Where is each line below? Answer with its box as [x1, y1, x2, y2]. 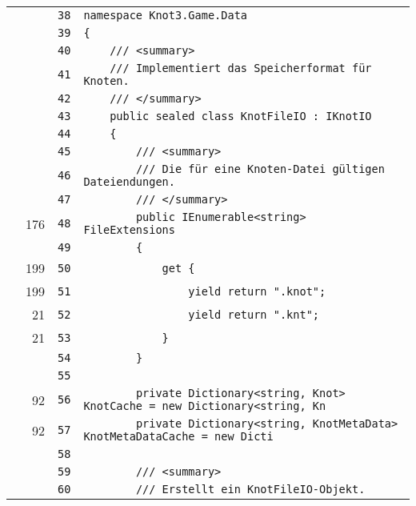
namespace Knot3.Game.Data [83, 9, 247, 22]
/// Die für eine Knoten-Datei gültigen [135, 163, 385, 175]
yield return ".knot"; [188, 284, 326, 298]
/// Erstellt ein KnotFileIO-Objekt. [135, 483, 366, 496]
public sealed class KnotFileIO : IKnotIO [110, 110, 372, 122]
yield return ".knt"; [188, 307, 320, 321]
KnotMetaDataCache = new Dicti [83, 430, 274, 443]
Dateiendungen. [83, 175, 175, 188]
